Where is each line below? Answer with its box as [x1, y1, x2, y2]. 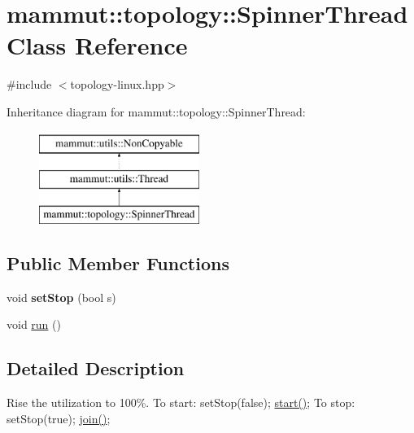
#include [7, 76, 52, 93]
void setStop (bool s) [7, 288, 116, 305]
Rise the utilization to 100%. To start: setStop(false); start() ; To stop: [7, 394, 355, 411]
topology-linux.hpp [70, 76, 164, 93]
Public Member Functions [7, 250, 229, 275]
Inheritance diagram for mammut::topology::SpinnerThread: [7, 103, 306, 120]
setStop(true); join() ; [7, 409, 111, 426]
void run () [7, 316, 61, 333]
